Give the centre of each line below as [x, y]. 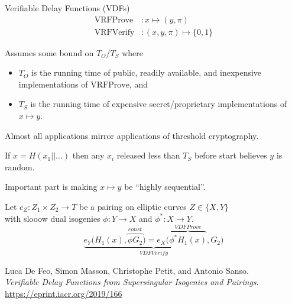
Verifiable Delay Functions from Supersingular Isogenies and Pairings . [132, 282]
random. [20, 166]
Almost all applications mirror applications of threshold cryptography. [132, 135]
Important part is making [51, 187]
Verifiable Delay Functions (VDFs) [67, 8]
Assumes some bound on [49, 52]
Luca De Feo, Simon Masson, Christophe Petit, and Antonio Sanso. [127, 270]
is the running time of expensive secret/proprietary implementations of [159, 104]
